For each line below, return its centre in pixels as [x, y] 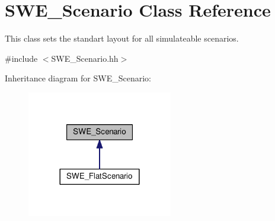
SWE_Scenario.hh [85, 58]
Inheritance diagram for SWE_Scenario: [78, 78]
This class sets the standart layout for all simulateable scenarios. [122, 38]
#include [21, 58]
